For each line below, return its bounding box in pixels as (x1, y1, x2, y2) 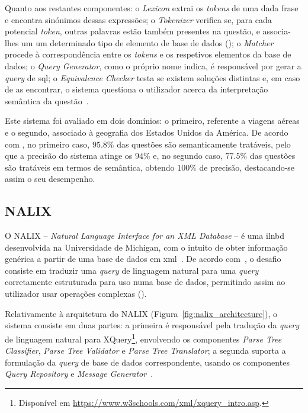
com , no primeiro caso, (5, 137, 90, 150)
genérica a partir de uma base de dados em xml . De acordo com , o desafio (5, 252, 281, 265)
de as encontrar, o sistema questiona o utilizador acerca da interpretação (5, 83, 268, 95)
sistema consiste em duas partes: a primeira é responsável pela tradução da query (5, 319, 300, 331)
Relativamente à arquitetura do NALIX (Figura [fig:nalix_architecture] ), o (5, 307, 278, 319)
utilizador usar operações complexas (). (5, 287, 147, 300)
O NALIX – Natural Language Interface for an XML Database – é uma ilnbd (5, 229, 285, 242)
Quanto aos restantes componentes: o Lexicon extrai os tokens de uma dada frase (5, 2, 299, 14)
